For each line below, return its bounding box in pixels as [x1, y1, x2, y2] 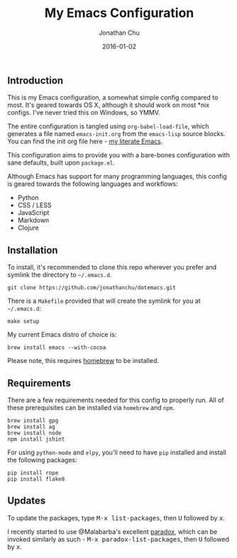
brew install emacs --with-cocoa [7, 344, 106, 352]
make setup [7, 318, 40, 325]
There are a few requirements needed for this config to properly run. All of [7, 396, 225, 404]
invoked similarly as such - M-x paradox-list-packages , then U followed [7, 535, 229, 543]
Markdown [17, 216, 50, 225]
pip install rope [7, 469, 59, 476]
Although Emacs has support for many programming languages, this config [7, 172, 227, 181]
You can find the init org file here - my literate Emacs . [7, 137, 163, 146]
